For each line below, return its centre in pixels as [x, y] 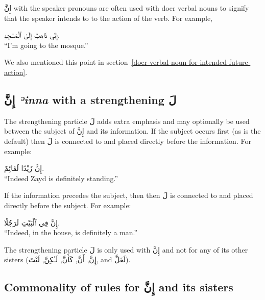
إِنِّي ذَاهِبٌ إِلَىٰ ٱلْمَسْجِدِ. [32, 35]
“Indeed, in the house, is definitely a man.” [71, 232]
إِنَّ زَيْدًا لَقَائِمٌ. [24, 168]
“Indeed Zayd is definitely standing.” [61, 178]
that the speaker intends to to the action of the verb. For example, [109, 18]
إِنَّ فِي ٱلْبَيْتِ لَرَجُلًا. [32, 222]
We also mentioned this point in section [66, 62]
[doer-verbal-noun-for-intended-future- [191, 62]
